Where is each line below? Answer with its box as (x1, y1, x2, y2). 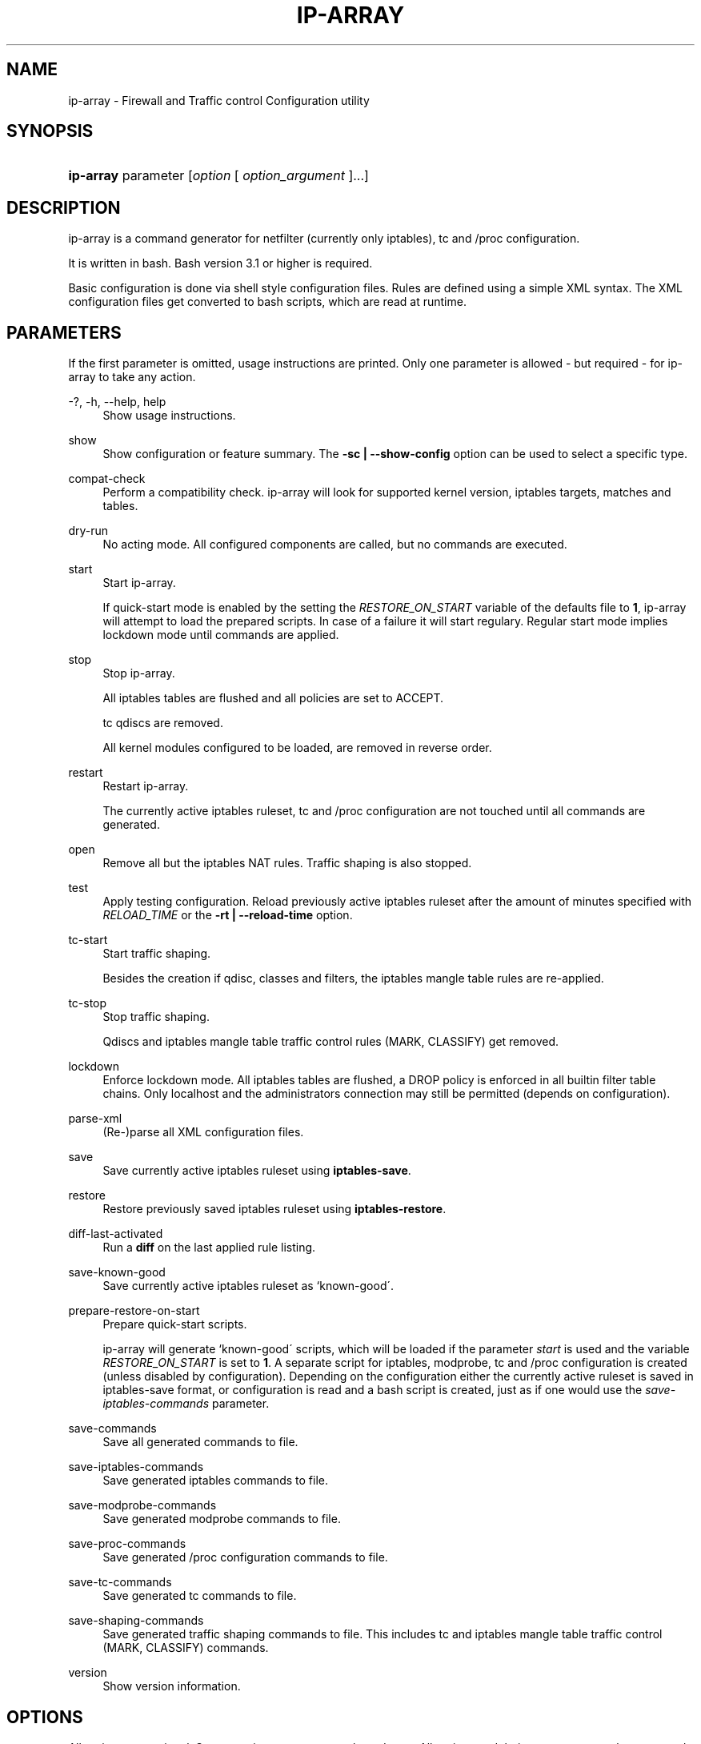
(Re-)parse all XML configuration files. (102, 1125, 304, 1139)
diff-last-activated (68, 1227, 163, 1241)
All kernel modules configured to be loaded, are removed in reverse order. (102, 741, 492, 755)
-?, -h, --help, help (68, 395, 166, 409)
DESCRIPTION (6, 197, 121, 218)
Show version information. (102, 1679, 241, 1694)
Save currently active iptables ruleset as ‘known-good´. (102, 1279, 395, 1293)
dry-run (68, 524, 109, 538)
